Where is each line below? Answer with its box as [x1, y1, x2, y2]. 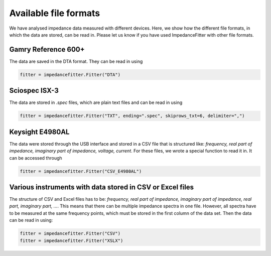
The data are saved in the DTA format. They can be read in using [9, 58, 143, 64]
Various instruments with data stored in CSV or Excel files [9, 183, 194, 191]
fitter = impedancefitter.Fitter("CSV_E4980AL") [20, 168, 142, 174]
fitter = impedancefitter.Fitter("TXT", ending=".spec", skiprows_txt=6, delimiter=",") [20, 113, 245, 119]
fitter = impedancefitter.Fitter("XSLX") [20, 237, 123, 243]
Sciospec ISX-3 [9, 86, 59, 95]
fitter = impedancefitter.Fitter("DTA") [20, 72, 120, 77]
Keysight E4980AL [9, 127, 70, 136]
